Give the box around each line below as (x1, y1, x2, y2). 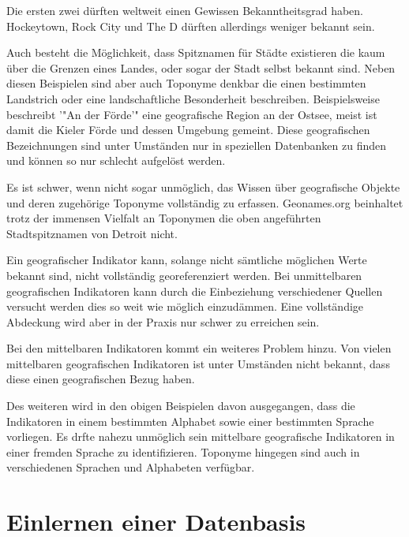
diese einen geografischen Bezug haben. (6, 371, 195, 387)
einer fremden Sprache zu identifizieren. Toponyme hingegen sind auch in (6, 443, 360, 460)
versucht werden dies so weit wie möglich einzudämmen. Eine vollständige (6, 298, 364, 315)
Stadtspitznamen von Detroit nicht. (6, 225, 178, 241)
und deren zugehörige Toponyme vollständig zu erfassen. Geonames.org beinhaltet (6, 194, 403, 211)
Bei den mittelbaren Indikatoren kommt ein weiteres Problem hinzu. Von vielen (6, 340, 392, 356)
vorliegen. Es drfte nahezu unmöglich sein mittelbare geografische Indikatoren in (6, 428, 395, 445)
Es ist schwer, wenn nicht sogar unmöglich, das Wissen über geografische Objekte (6, 178, 400, 195)
